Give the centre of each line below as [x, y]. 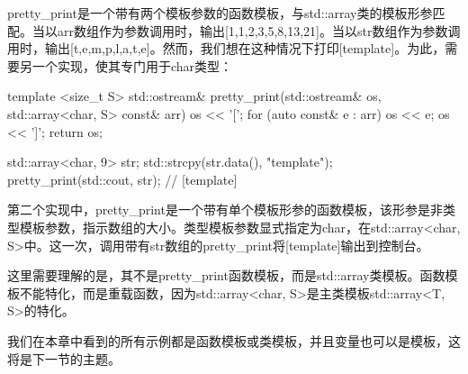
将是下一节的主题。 [64, 358]
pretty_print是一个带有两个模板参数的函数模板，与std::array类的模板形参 [220, 13]
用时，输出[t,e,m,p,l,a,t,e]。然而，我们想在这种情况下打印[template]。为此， [226, 48]
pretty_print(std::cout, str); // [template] [122, 179]
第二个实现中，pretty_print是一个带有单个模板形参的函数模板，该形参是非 [225, 210]
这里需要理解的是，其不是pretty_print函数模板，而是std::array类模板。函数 [226, 275]
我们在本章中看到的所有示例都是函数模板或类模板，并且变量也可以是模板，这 [234, 340]
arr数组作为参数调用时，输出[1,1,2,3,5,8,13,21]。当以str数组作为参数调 [259, 30]
